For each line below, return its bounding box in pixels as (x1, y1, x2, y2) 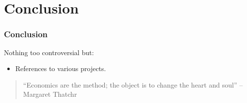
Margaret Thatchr (23, 89, 77, 99)
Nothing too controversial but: (4, 47, 94, 57)
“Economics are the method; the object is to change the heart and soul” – (23, 79, 243, 89)
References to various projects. (15, 63, 106, 74)
